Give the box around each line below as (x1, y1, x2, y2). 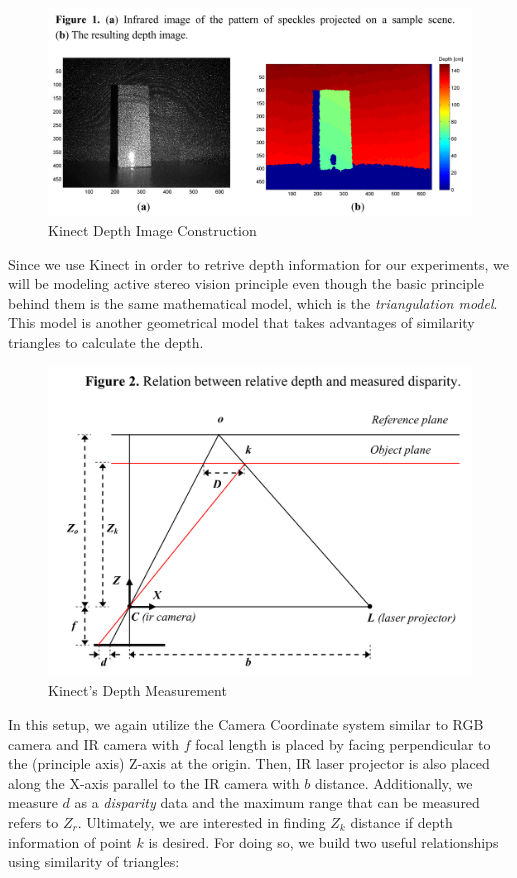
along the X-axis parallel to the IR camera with (8, 772, 300, 793)
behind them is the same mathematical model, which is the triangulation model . (8, 292, 498, 313)
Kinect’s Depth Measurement (48, 680, 227, 701)
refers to (8, 811, 59, 832)
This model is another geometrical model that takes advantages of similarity (8, 312, 475, 333)
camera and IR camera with (8, 733, 179, 754)
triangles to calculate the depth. (8, 332, 204, 353)
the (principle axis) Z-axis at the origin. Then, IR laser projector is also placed (8, 753, 490, 774)
